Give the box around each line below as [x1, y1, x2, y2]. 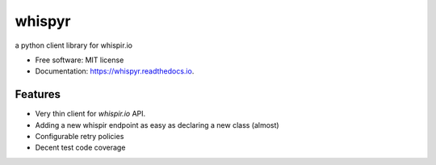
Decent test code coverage [35, 142, 126, 153]
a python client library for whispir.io [15, 40, 133, 50]
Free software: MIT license [35, 55, 124, 65]
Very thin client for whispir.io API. [35, 109, 146, 119]
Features [15, 87, 61, 101]
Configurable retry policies [35, 132, 124, 142]
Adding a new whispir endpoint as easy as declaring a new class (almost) [35, 120, 279, 129]
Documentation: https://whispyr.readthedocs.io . [35, 66, 195, 76]
